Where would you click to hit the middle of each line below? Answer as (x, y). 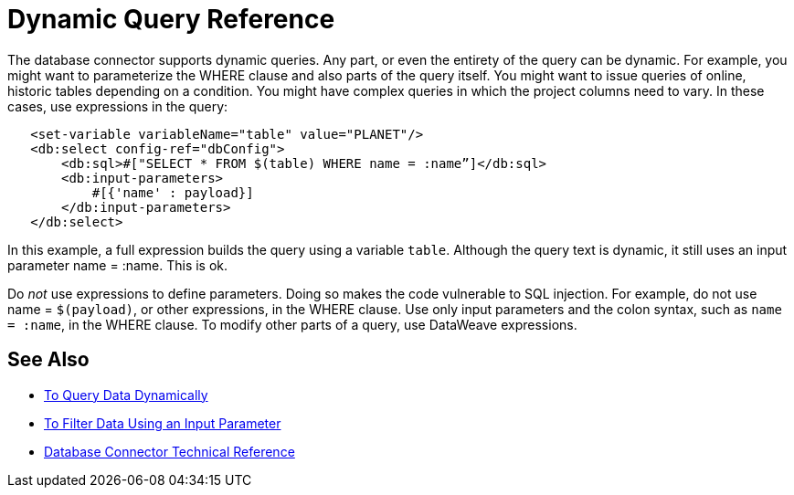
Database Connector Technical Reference (169, 451)
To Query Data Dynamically (126, 395)
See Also (48, 360)
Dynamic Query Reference (171, 19)
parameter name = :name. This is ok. (118, 265)
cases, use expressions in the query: (118, 106)
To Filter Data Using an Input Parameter (163, 423)
